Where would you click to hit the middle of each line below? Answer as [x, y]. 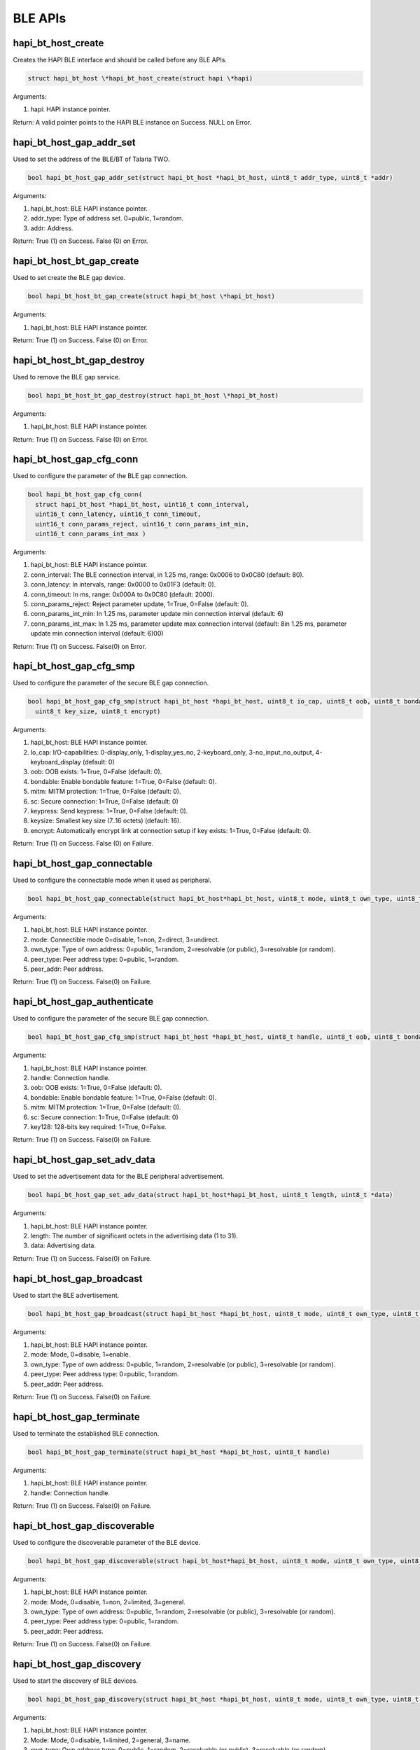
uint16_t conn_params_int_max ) [91, 534]
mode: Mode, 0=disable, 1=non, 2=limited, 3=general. [108, 1602]
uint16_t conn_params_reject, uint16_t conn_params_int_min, [142, 524]
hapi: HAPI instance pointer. [71, 109]
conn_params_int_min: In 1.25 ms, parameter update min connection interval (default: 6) [157, 614]
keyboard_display [56, 762]
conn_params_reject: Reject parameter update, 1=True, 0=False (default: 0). [140, 604]
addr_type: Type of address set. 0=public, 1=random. [107, 218]
